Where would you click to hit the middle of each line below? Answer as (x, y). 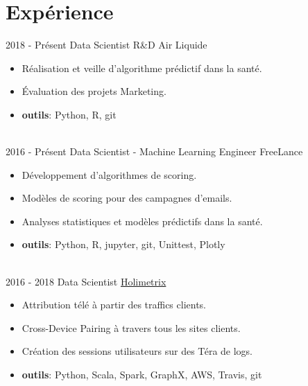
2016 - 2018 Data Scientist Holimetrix (86, 281)
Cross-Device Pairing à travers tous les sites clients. (131, 327)
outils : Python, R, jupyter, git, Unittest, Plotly (123, 244)
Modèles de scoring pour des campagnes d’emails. (127, 198)
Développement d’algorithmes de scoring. (109, 174)
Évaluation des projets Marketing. (94, 91)
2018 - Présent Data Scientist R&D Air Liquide (106, 45)
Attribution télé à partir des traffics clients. (114, 305)
